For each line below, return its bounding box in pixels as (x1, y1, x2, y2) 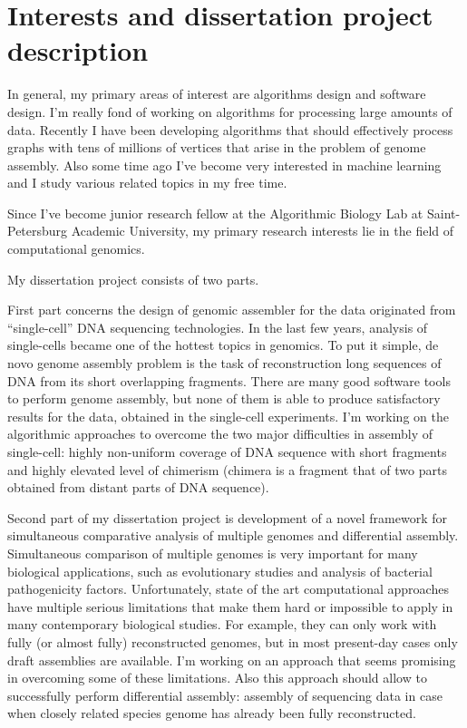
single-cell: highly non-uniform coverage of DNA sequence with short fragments (7, 442, 447, 461)
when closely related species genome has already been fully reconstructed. (7, 704, 416, 723)
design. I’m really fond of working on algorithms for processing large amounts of (7, 102, 452, 121)
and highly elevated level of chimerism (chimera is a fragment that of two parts (7, 460, 447, 479)
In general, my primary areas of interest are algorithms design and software (7, 84, 426, 103)
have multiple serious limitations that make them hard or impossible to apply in (7, 597, 453, 616)
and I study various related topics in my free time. (7, 173, 287, 192)
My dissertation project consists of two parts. (7, 269, 259, 288)
